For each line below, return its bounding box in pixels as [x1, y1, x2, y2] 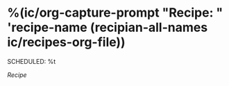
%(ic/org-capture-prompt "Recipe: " [7, 5, 223, 21]
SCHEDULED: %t [7, 57, 56, 65]
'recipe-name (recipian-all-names [7, 19, 208, 35]
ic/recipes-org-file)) [7, 35, 126, 50]
